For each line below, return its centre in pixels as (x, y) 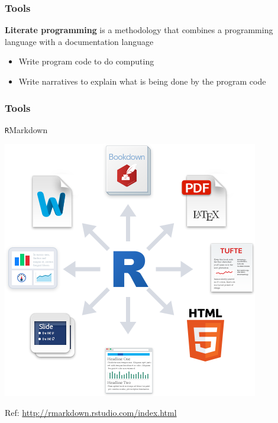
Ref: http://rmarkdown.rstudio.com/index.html (91, 413)
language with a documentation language (79, 41)
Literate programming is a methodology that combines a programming (139, 30)
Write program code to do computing (86, 61)
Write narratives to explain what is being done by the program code (142, 81)
